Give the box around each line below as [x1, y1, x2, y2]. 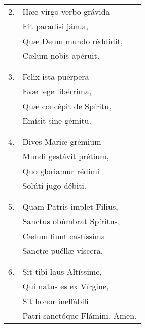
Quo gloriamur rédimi [22, 165, 100, 177]
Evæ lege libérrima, [22, 85, 92, 97]
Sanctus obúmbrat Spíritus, [22, 215, 120, 227]
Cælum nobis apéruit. [22, 50, 100, 61]
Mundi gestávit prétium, [22, 150, 109, 162]
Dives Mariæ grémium [22, 136, 101, 147]
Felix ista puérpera [22, 71, 89, 82]
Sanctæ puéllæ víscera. [22, 245, 103, 256]
